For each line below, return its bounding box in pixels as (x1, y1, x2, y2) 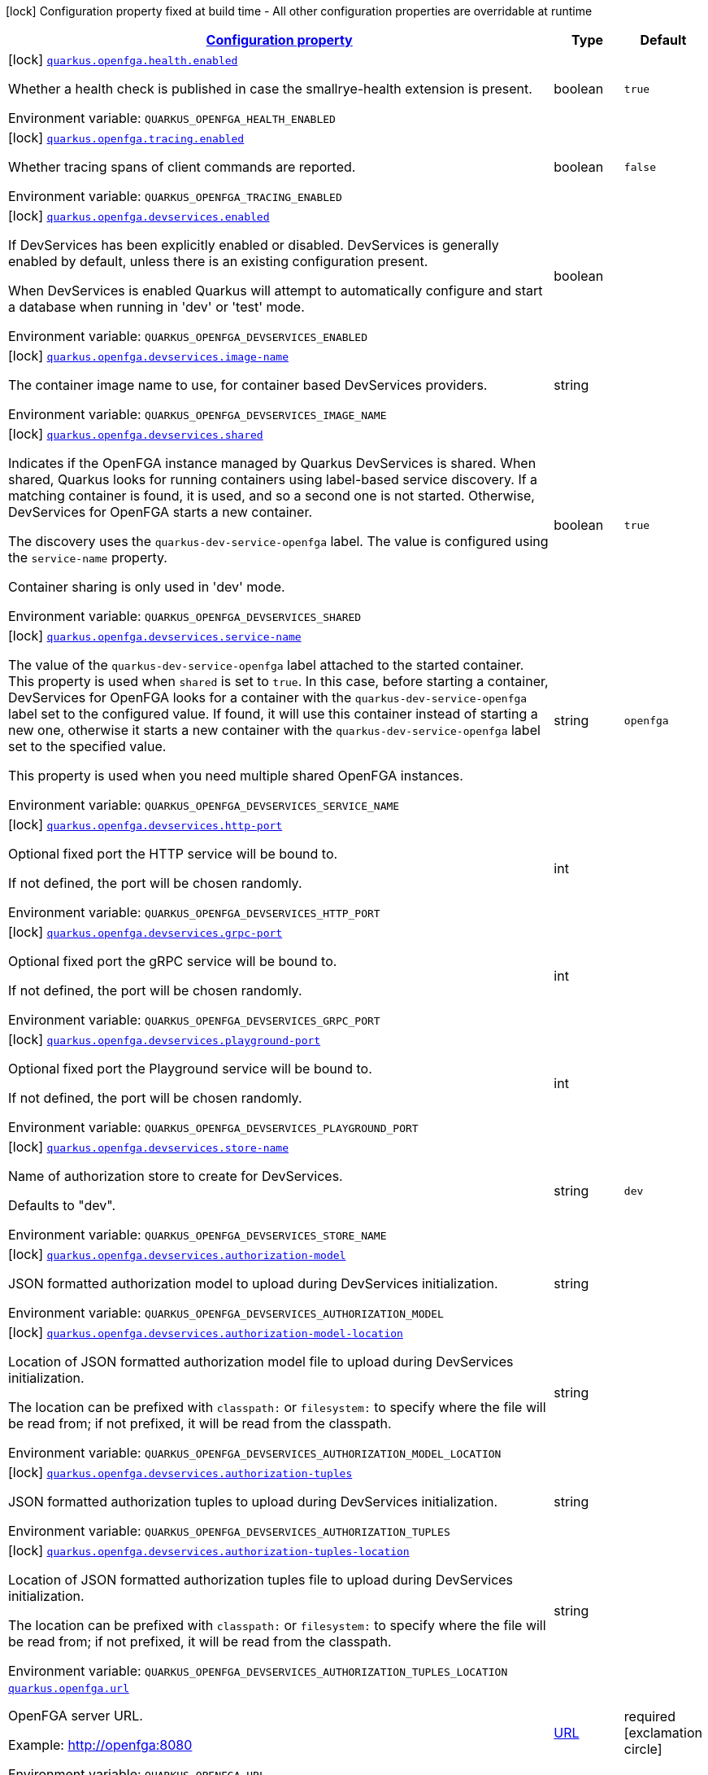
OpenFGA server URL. (8, 1707, 143, 1724)
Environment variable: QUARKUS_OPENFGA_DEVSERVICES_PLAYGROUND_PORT (8, 1119, 419, 1135)
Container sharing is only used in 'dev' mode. (8, 579, 285, 595)
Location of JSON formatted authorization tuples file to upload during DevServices (8, 1572, 514, 1588)
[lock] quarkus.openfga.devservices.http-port (8, 816, 283, 833)
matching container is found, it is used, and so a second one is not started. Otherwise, (8, 487, 535, 504)
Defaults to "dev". (8, 1197, 116, 1213)
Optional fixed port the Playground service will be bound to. (8, 1060, 372, 1077)
